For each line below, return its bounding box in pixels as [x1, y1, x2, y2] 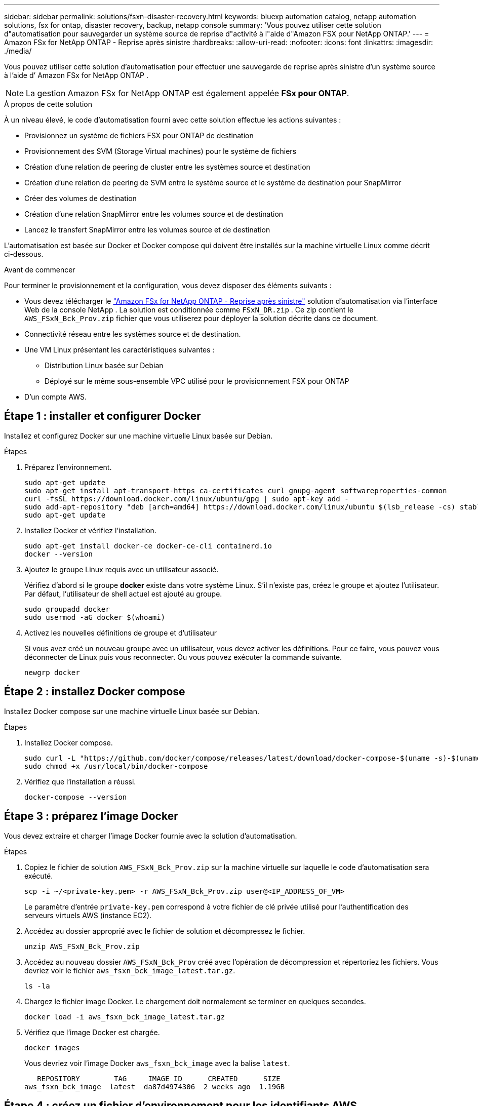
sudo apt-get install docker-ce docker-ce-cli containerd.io [24, 541, 272, 550]
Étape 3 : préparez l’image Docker [4, 810, 178, 823]
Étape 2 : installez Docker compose [4, 685, 185, 698]
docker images [24, 1043, 80, 1052]
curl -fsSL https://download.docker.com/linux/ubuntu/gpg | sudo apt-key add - [24, 494, 349, 503]
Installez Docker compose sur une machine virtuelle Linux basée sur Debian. [4, 706, 259, 716]
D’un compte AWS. [24, 392, 87, 401]
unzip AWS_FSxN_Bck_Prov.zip [24, 942, 140, 951]
